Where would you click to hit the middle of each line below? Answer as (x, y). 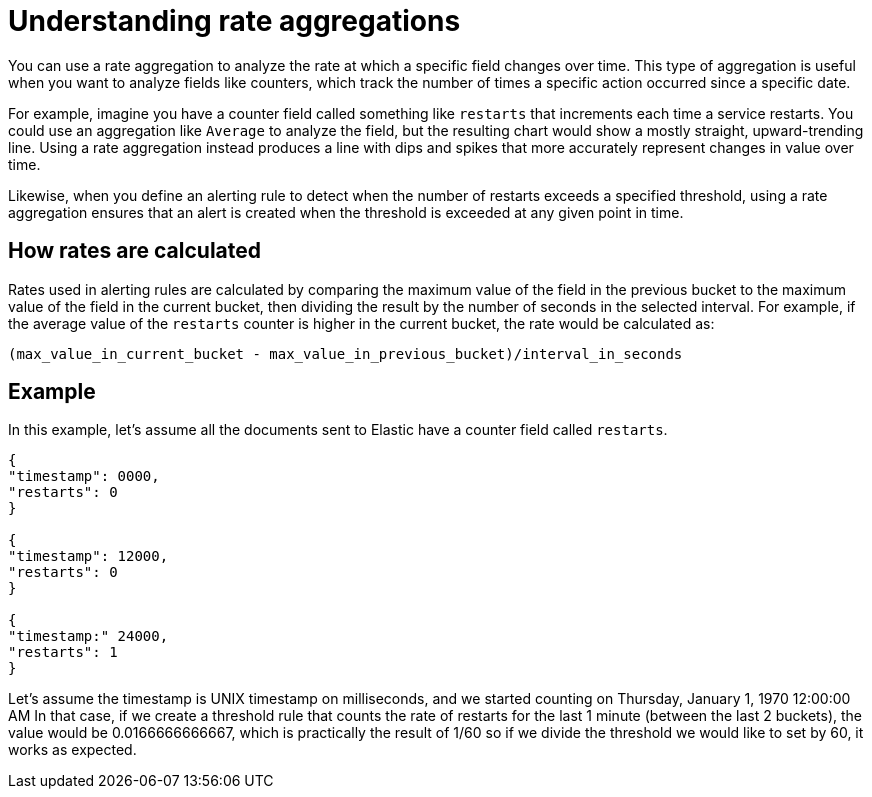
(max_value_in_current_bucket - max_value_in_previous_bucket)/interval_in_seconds (345, 353)
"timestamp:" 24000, (88, 636)
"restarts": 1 (63, 652)
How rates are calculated (134, 251)
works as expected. (72, 750)
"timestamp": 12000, (88, 556)
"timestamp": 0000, (84, 476)
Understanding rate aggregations (234, 21)
